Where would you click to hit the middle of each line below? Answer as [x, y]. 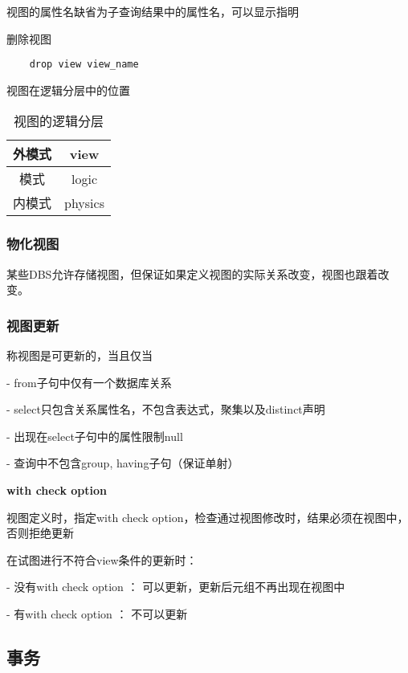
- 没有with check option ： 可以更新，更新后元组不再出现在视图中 [176, 587]
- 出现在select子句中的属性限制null [95, 436]
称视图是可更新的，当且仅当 [80, 355]
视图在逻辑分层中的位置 [68, 90]
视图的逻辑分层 [58, 121]
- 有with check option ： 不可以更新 [97, 614]
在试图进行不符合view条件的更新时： [102, 559]
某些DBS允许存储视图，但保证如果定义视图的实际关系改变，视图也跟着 [192, 273]
